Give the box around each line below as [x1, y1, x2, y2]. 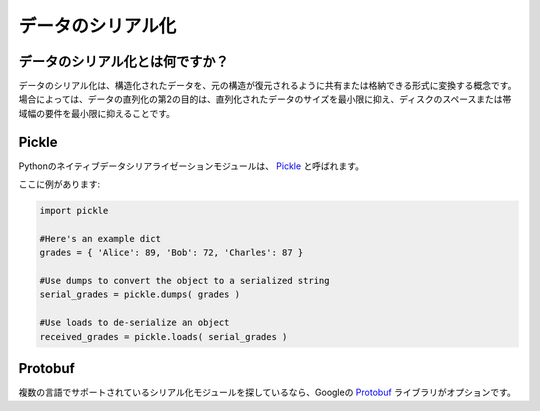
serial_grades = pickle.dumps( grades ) [39, 289, 240, 300]
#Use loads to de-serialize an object [39, 317, 230, 329]
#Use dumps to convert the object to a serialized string [39, 275, 330, 287]
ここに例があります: [18, 178, 101, 190]
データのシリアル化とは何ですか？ [18, 53, 229, 70]
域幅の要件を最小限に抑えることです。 [18, 107, 175, 119]
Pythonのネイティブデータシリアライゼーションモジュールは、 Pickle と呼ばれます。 [18, 160, 365, 172]
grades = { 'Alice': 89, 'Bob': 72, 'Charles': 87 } [39, 247, 304, 259]
